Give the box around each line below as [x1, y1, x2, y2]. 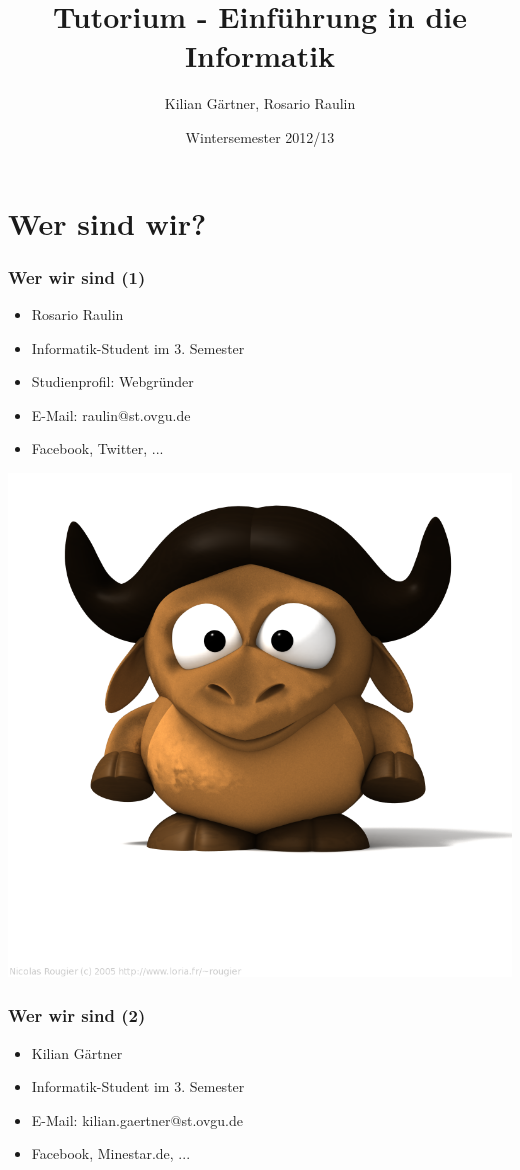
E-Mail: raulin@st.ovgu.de [31, 404, 191, 425]
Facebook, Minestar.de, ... [31, 1143, 191, 1164]
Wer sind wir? [8, 202, 207, 243]
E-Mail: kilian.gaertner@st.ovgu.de [31, 1109, 243, 1130]
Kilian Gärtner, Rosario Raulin [164, 93, 356, 114]
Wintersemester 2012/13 [185, 126, 335, 147]
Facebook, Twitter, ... [31, 438, 164, 459]
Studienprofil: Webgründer [31, 371, 194, 392]
